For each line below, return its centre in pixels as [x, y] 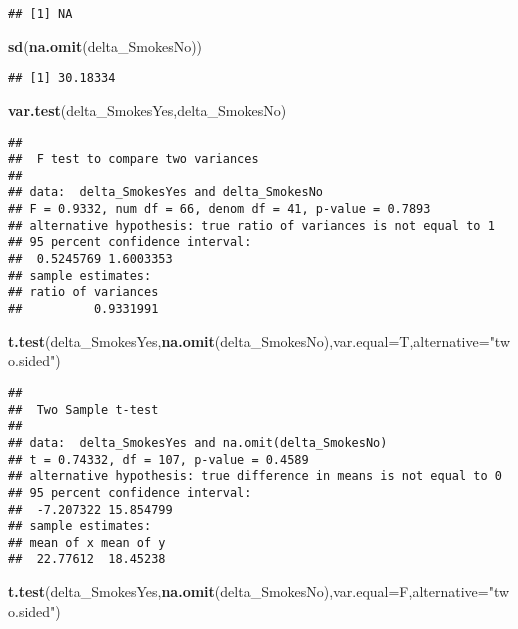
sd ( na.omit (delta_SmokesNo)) [105, 45]
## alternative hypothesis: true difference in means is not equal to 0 [255, 476]
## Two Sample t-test [83, 409]
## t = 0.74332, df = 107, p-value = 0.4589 [158, 459]
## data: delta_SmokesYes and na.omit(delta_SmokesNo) [198, 442]
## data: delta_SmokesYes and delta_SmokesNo [165, 192]
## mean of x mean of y [87, 542]
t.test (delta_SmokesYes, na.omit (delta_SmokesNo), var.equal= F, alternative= [248, 591]
